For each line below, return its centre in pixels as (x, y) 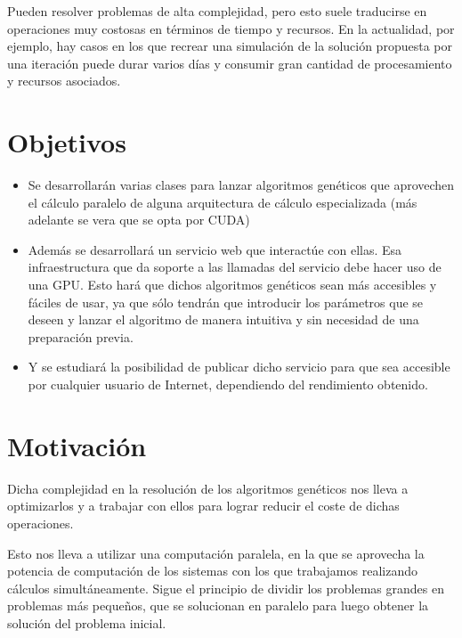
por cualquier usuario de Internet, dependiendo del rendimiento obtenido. (228, 384)
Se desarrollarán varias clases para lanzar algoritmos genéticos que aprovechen (241, 185)
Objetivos (67, 142)
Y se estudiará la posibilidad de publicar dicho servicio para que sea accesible (239, 367)
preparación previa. (81, 336)
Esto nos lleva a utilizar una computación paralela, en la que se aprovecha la (216, 553)
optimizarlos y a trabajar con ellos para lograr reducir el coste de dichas (203, 506)
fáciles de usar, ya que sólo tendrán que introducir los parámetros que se (226, 302)
